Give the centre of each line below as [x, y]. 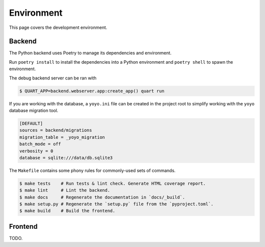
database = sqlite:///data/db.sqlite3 [66, 158]
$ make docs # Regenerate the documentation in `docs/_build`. [102, 197]
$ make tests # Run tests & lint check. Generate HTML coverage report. [113, 183]
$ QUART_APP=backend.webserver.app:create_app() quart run [92, 91]
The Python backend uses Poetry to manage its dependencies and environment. [90, 53]
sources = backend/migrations [56, 130]
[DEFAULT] [31, 123]
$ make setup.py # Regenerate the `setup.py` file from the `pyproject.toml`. [116, 204]
